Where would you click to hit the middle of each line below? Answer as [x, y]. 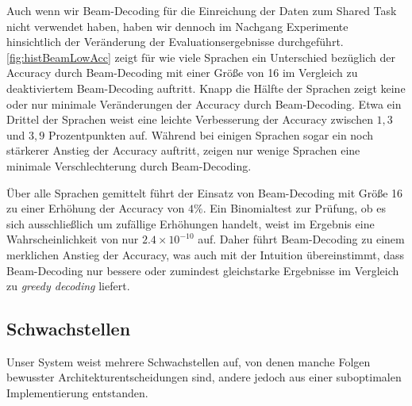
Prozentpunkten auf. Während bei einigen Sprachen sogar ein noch [211, 134]
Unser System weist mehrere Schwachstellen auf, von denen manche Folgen [189, 361]
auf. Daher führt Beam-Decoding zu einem [301, 239]
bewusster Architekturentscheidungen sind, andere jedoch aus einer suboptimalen [204, 377]
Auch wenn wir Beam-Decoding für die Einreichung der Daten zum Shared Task [202, 10]
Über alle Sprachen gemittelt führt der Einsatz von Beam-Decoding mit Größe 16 [205, 192]
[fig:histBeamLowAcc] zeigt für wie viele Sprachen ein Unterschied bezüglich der [201, 57]
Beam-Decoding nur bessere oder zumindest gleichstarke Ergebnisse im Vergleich [203, 270]
